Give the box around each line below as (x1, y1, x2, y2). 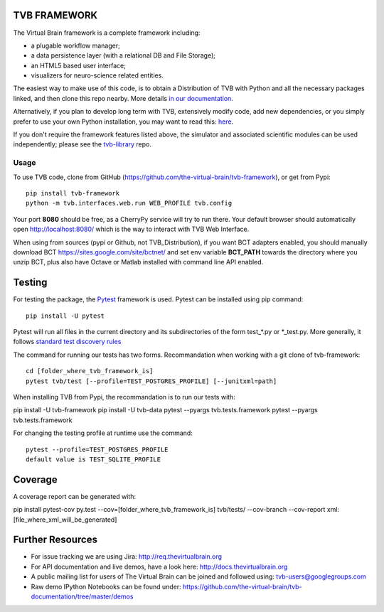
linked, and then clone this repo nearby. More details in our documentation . (13, 94, 234, 102)
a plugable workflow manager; (31, 41, 120, 50)
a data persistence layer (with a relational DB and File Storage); (31, 51, 216, 60)
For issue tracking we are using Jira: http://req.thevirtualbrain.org (31, 552, 223, 561)
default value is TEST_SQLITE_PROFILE (26, 455, 161, 463)
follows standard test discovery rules (13, 338, 122, 346)
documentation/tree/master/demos (31, 592, 134, 601)
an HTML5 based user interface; (31, 61, 126, 70)
